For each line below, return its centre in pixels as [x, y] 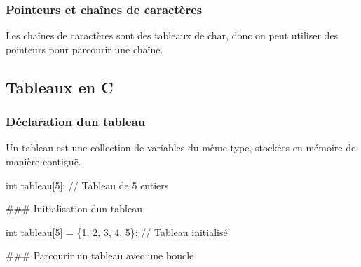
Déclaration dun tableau [76, 122]
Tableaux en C [60, 87]
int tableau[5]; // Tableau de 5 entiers [87, 185]
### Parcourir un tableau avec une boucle [100, 255]
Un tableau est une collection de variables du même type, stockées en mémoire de [181, 148]
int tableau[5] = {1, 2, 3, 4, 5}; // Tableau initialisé [117, 232]
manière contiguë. [43, 161]
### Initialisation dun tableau [74, 208]
